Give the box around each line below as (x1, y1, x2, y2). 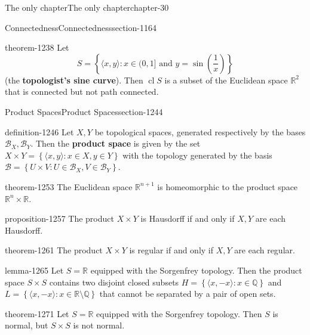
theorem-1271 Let (5, 307, 69, 320)
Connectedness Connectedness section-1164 (5, 21, 156, 33)
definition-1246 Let (5, 125, 74, 138)
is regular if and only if (129, 244, 214, 256)
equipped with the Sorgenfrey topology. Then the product (90, 263, 302, 276)
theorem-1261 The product (5, 244, 103, 256)
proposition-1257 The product (5, 212, 114, 225)
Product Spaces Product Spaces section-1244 (5, 105, 163, 117)
